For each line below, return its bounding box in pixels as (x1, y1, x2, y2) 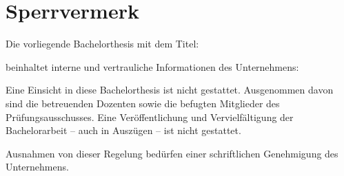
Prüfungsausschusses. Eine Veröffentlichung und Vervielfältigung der (6, 109, 294, 124)
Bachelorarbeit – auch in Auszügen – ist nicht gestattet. (6, 123, 241, 137)
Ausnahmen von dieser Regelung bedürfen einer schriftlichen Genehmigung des (6, 146, 338, 160)
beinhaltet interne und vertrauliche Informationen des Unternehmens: (6, 59, 299, 74)
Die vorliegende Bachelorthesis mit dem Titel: (6, 36, 199, 51)
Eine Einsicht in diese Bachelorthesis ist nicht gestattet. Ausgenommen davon (6, 82, 334, 97)
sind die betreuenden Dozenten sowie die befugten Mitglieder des (6, 96, 280, 110)
